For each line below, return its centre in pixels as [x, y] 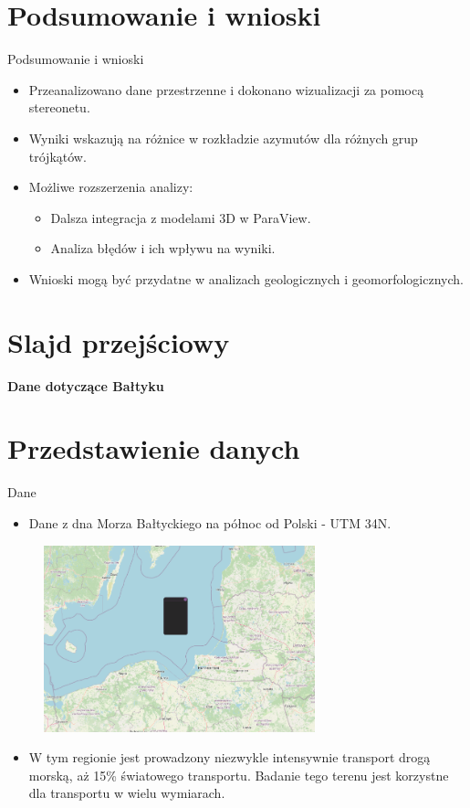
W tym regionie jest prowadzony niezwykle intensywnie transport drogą [230, 757]
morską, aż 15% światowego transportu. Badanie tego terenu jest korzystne [239, 775]
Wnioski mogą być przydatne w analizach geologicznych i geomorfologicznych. [246, 278]
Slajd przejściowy [119, 341]
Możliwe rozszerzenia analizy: [111, 187]
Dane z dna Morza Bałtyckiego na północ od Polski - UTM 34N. [210, 522]
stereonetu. [59, 107]
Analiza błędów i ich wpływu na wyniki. [163, 248]
